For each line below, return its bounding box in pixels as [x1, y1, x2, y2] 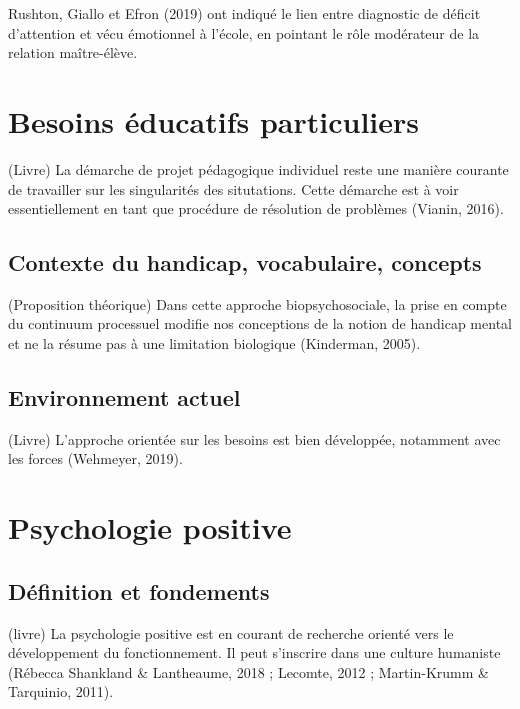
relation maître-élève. [8, 42, 138, 63]
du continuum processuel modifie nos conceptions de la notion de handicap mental [8, 313, 512, 334]
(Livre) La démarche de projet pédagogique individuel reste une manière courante [8, 158, 509, 179]
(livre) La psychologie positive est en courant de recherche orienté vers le [8, 622, 454, 643]
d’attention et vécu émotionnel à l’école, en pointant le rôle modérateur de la [8, 22, 480, 43]
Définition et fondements [8, 575, 270, 606]
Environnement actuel [8, 382, 241, 413]
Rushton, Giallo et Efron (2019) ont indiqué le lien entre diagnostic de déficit [8, 3, 481, 23]
